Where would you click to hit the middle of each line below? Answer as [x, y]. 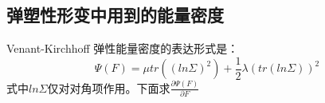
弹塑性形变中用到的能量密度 [115, 15]
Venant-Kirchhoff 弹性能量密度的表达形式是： [123, 48]
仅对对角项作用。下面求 [109, 87]
